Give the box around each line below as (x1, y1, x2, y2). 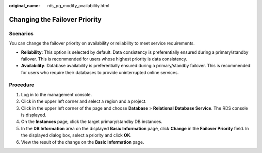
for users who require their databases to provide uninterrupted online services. (21, 69, 179, 75)
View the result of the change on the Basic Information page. (21, 139, 144, 145)
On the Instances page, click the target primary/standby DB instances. (21, 119, 163, 124)
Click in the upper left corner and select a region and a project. (21, 98, 147, 104)
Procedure (9, 81, 34, 88)
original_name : (9, 3, 40, 8)
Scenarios (9, 30, 34, 37)
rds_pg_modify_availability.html (47, 3, 110, 8)
